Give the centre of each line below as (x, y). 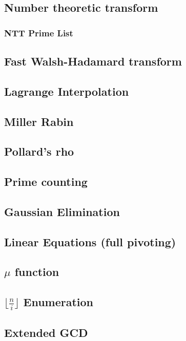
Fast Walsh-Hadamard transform (93, 61)
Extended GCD (46, 332)
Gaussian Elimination (62, 211)
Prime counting (46, 182)
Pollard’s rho (39, 151)
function (37, 272)
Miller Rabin (39, 121)
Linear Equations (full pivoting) (90, 241)
